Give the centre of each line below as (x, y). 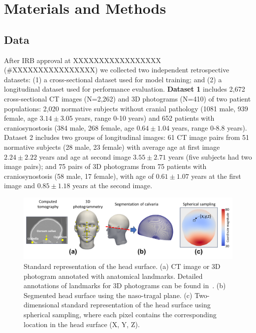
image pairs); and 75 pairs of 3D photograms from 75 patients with (105, 166)
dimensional (42, 305)
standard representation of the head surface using (136, 305)
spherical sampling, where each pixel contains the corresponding (120, 314)
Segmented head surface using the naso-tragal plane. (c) (108, 295)
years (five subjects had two (210, 156)
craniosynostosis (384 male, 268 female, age (69, 127)
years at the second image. (112, 185)
